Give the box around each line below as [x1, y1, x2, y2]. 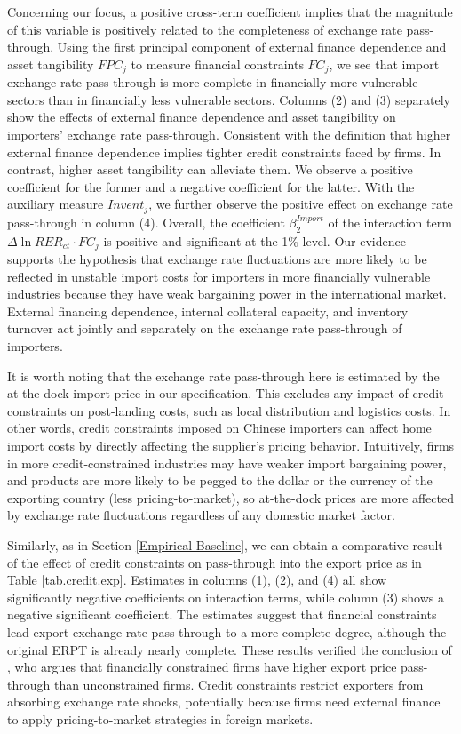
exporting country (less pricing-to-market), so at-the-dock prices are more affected [7, 488, 454, 507]
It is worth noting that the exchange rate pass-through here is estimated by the [7, 366, 440, 385]
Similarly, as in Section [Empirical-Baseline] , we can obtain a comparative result [7, 536, 443, 554]
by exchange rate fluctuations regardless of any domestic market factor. [7, 506, 395, 524]
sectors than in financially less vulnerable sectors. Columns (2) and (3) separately [7, 90, 450, 108]
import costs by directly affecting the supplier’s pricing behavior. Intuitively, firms [7, 436, 455, 455]
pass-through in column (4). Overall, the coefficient [7, 212, 285, 231]
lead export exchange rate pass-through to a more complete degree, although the [7, 622, 447, 641]
